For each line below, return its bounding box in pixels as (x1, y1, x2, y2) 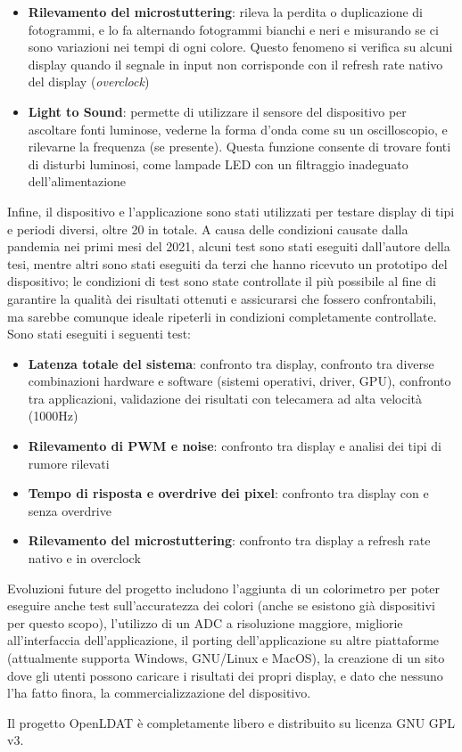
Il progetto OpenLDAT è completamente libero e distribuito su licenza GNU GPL (7, 713, 456, 732)
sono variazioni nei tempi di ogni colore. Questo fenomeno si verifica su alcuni (28, 37, 453, 56)
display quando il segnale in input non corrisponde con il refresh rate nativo (28, 54, 443, 73)
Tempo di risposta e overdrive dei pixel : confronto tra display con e (28, 484, 429, 503)
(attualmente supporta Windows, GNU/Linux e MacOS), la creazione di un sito (7, 649, 445, 666)
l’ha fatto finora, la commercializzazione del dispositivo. (7, 683, 311, 702)
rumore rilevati (28, 454, 110, 472)
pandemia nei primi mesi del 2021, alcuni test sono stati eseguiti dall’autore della (7, 237, 450, 256)
